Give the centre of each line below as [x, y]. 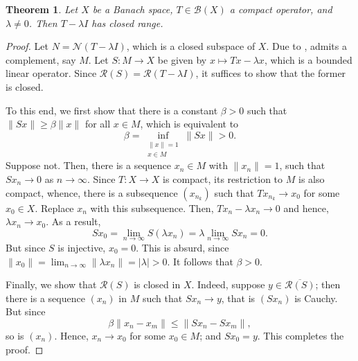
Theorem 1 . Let [42, 9]
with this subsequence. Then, [152, 208]
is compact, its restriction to [223, 179]
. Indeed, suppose [228, 284]
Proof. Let [27, 46]
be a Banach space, [133, 9]
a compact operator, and [281, 9]
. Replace [54, 208]
